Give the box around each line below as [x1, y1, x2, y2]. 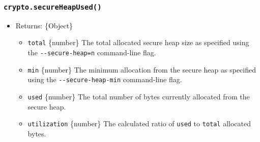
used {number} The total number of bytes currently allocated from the [27, 91, 250, 101]
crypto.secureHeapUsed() [4, 3, 102, 11]
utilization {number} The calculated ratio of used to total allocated [27, 118, 251, 129]
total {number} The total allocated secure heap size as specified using [27, 37, 249, 48]
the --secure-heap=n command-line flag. [27, 47, 156, 58]
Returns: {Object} [15, 20, 73, 30]
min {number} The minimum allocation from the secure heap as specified [27, 64, 256, 75]
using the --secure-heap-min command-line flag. [27, 74, 182, 85]
